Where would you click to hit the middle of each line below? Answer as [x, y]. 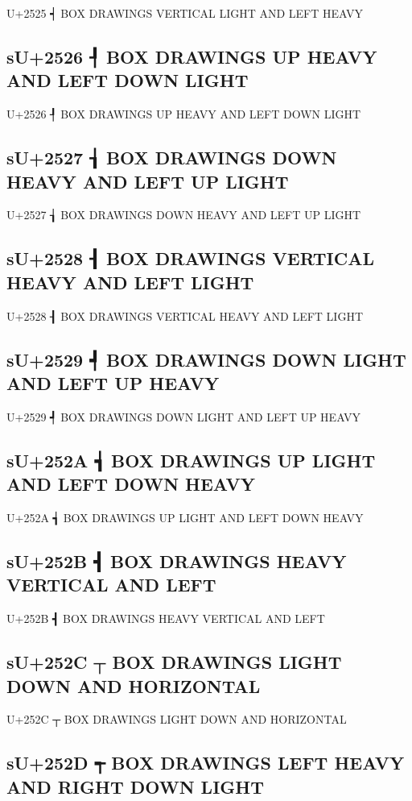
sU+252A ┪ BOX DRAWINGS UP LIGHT [191, 460]
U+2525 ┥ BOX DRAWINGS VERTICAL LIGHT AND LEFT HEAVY [185, 13]
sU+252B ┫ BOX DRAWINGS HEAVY [177, 560]
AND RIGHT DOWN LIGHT [135, 786]
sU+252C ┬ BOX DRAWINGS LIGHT [174, 662]
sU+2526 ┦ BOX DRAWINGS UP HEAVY [192, 56]
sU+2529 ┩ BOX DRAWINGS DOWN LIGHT [206, 359]
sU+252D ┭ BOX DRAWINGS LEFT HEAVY [206, 763]
